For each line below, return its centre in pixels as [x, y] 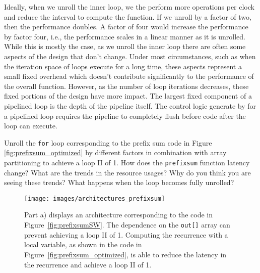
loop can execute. [31, 126]
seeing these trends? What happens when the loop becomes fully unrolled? [119, 182]
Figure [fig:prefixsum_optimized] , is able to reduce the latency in [125, 254]
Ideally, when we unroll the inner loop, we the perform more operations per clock [129, 7]
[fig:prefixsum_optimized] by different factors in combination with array [115, 152]
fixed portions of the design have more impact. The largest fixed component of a [128, 96]
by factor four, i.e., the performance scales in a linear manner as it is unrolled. [125, 36]
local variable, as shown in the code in [83, 244]
